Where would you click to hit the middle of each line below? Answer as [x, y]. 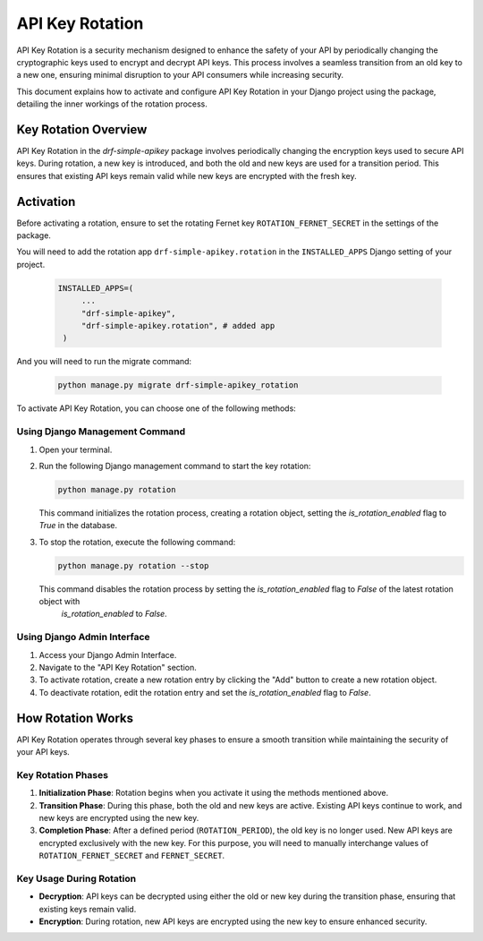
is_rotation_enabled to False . [114, 614]
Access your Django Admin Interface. [108, 654]
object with [59, 602]
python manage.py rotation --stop [133, 565]
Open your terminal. [76, 449]
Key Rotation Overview [82, 129]
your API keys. [43, 752]
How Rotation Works [75, 718]
